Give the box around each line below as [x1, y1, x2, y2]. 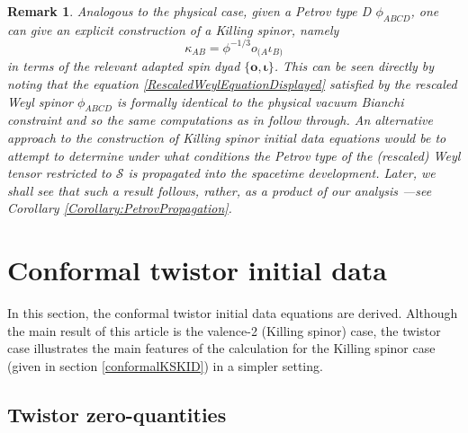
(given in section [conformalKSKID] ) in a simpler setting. [7, 356, 323, 375]
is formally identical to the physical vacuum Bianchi [116, 92, 404, 110]
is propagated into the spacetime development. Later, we [128, 163, 436, 182]
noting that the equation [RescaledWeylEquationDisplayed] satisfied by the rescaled [7, 74, 457, 93]
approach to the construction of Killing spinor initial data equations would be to [7, 128, 446, 146]
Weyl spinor [7, 92, 73, 110]
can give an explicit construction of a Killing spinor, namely [7, 20, 339, 39]
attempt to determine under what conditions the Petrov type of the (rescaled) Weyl [7, 146, 461, 164]
